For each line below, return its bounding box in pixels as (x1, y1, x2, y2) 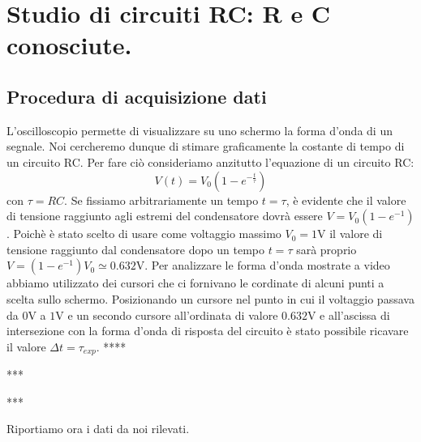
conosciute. (6, 28, 132, 62)
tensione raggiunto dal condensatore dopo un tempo (6, 240, 264, 257)
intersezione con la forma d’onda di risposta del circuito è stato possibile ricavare (6, 322, 409, 339)
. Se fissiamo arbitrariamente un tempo (64, 191, 259, 208)
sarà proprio (296, 240, 357, 257)
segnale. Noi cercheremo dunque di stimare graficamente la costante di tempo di (6, 138, 405, 155)
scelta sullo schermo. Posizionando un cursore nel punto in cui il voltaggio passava (6, 290, 415, 307)
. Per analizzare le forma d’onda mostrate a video (144, 257, 390, 274)
